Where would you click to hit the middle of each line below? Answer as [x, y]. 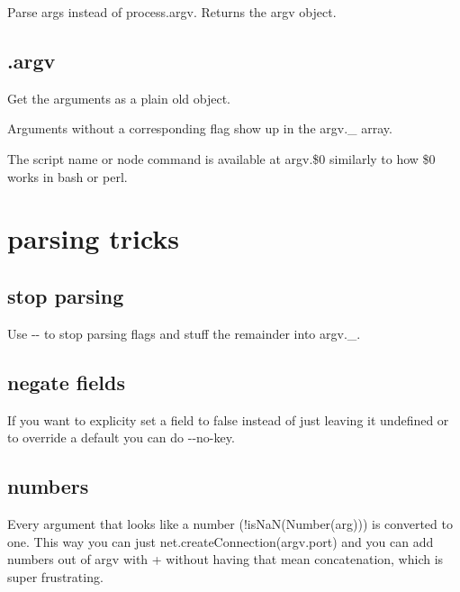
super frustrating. [55, 576]
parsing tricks [94, 238]
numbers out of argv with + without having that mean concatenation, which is [225, 559]
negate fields [66, 382]
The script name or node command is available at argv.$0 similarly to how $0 [221, 158]
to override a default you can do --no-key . [121, 437]
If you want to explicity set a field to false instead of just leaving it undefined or [228, 419]
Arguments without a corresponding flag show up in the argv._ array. [200, 128]
